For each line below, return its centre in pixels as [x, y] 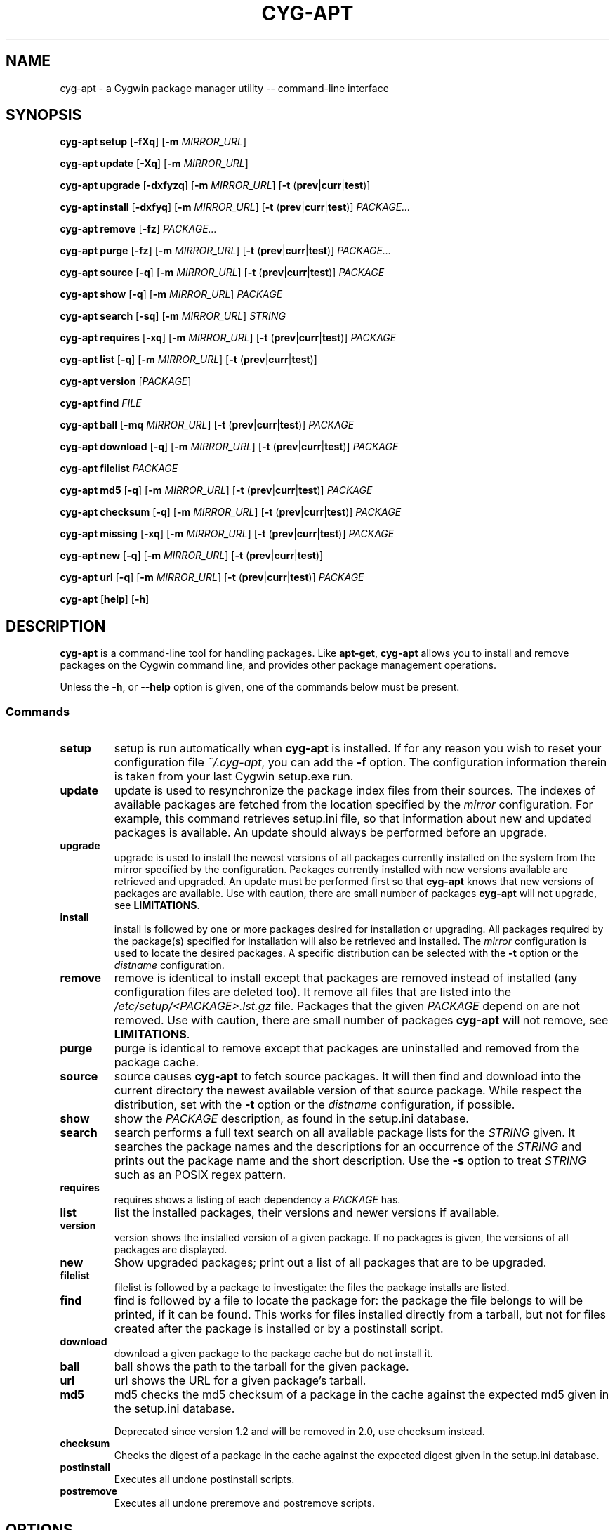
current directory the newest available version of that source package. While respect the [348, 1091]
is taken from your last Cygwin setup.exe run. [234, 777]
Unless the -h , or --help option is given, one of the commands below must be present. [260, 687]
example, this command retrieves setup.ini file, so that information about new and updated [353, 819]
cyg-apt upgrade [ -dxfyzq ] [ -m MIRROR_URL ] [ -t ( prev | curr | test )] [215, 185]
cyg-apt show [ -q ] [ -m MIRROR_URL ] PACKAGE [171, 294]
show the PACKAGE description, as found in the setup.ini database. [291, 1119]
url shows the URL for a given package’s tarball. [240, 1381]
